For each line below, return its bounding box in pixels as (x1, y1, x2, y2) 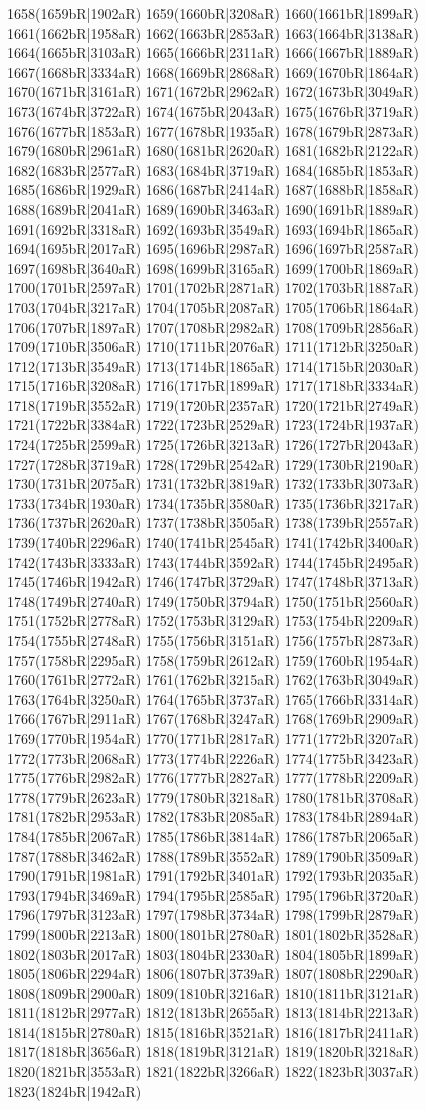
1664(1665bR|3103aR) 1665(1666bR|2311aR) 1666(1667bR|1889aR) (7, 42, 419, 63)
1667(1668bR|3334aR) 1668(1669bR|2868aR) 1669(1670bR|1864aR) (7, 61, 419, 82)
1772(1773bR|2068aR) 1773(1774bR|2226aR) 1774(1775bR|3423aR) (7, 747, 419, 768)
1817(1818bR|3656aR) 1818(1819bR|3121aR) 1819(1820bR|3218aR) (7, 1041, 419, 1062)
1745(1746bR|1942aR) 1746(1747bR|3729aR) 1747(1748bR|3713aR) (7, 571, 419, 592)
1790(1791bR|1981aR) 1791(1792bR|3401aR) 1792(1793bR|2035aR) (7, 865, 419, 886)
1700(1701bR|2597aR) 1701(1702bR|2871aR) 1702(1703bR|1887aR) (7, 277, 419, 298)
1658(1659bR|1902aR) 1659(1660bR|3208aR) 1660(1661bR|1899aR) (7, 3, 419, 23)
